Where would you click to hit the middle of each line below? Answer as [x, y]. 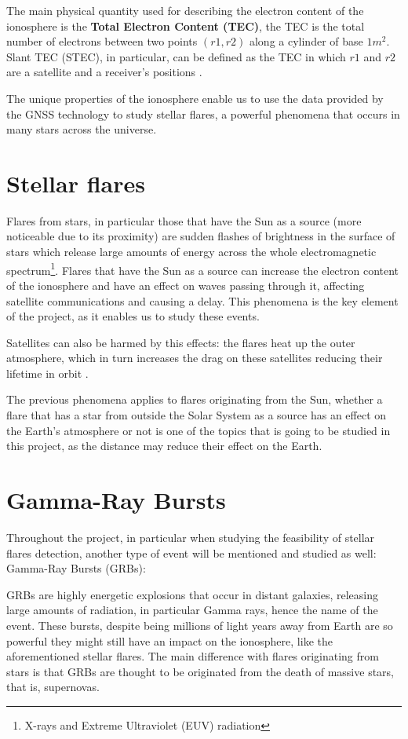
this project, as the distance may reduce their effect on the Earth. [164, 446]
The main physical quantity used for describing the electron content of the [185, 10]
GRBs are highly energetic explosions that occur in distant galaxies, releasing [192, 594]
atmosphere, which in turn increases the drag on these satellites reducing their [195, 358]
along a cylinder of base [306, 41]
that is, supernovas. [53, 687]
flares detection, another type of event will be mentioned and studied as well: [191, 552]
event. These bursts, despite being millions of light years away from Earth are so [200, 625]
